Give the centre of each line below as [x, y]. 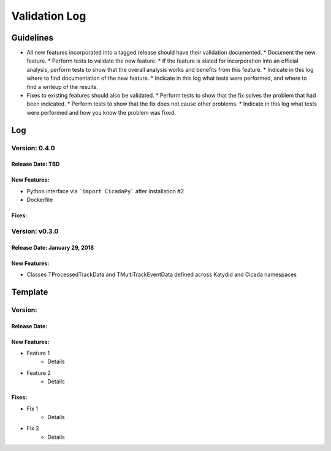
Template [30, 292]
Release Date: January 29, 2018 [53, 247]
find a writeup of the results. [62, 87]
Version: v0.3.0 [35, 231]
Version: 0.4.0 [33, 148]
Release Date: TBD [36, 164]
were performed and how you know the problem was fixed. [101, 112]
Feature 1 [38, 353]
